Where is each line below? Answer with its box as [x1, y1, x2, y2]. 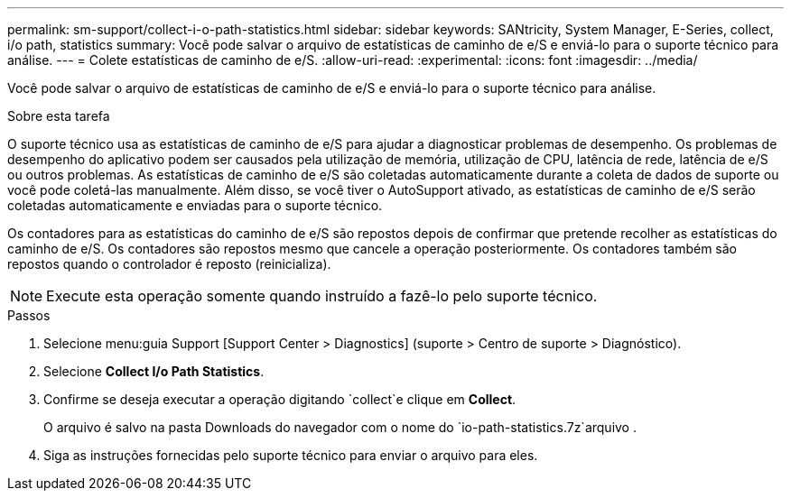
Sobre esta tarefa [7, 108, 110, 124]
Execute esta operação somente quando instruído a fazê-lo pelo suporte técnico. [46, 287, 598, 305]
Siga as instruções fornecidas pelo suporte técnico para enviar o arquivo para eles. [43, 447, 538, 463]
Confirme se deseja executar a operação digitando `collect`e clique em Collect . [43, 392, 516, 407]
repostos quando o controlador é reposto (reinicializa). [7, 256, 331, 272]
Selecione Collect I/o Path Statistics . [43, 364, 265, 379]
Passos [7, 308, 51, 323]
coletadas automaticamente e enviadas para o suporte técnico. [7, 198, 383, 213]
